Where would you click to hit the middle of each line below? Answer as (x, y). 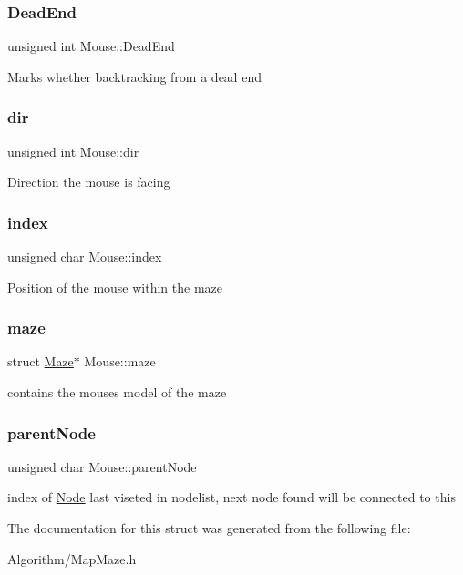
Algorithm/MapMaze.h (72, 558)
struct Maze (41, 361)
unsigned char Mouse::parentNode (102, 466)
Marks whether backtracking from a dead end (135, 76)
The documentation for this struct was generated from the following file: (209, 528)
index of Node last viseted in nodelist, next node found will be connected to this (231, 497)
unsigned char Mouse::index (85, 257)
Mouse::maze (120, 361)
